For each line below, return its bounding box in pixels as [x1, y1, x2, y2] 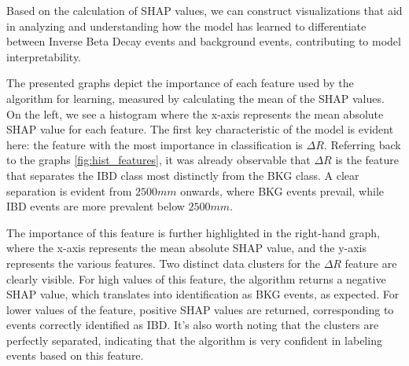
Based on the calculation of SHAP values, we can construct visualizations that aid [6, 2, 403, 18]
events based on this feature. [6, 347, 144, 364]
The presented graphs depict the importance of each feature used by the [6, 75, 354, 91]
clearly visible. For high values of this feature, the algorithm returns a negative [6, 270, 386, 287]
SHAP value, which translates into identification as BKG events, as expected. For [6, 286, 400, 302]
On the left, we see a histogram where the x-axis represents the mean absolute [6, 105, 384, 122]
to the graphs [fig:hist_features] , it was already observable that [6, 152, 311, 168]
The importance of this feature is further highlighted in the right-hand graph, [6, 224, 380, 240]
